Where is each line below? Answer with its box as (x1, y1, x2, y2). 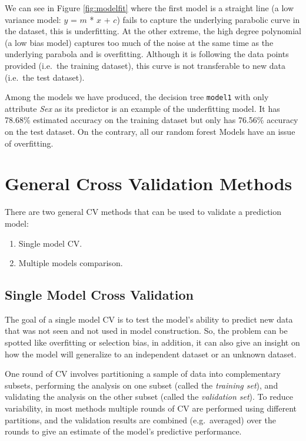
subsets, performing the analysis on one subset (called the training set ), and (5, 379, 278, 391)
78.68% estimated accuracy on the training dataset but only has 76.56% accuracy (5, 114, 298, 126)
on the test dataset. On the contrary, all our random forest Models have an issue (5, 125, 295, 137)
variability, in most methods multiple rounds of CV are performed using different (5, 402, 297, 415)
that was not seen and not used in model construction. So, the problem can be (5, 324, 288, 337)
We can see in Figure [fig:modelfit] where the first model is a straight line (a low (5, 2, 294, 14)
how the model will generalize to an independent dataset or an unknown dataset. (5, 347, 297, 360)
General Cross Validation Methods (5, 171, 292, 195)
